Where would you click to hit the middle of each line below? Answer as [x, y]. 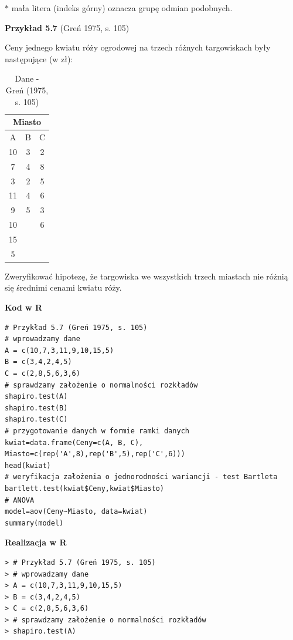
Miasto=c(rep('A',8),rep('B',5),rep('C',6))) [95, 454]
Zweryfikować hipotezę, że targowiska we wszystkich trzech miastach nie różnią [146, 276]
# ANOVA [20, 500]
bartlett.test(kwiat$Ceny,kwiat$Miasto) [85, 488]
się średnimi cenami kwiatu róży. [63, 287]
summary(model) [34, 523]
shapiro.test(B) [36, 408]
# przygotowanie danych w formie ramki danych [97, 431]
